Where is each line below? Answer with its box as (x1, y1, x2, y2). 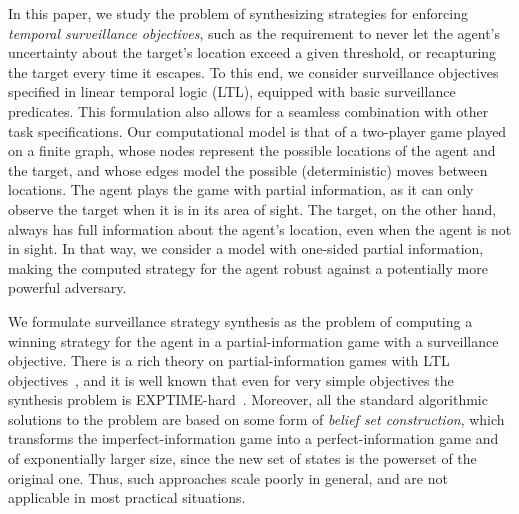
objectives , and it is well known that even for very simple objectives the (8, 369, 454, 390)
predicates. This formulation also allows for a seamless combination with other (8, 100, 489, 121)
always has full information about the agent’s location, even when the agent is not (8, 218, 512, 239)
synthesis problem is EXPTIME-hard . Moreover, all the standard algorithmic (8, 389, 488, 410)
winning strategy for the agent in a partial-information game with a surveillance (8, 330, 499, 351)
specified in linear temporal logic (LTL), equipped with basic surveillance (8, 81, 456, 102)
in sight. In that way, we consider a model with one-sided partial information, (8, 238, 484, 259)
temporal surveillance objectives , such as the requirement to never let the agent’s (8, 22, 500, 43)
